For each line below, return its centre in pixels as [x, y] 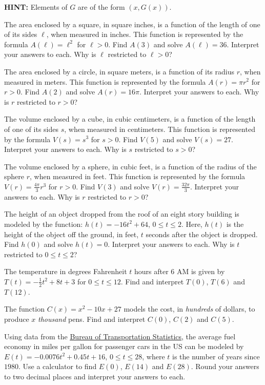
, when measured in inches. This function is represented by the [145, 34]
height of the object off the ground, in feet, [72, 234]
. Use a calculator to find [58, 366]
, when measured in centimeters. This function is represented [160, 129]
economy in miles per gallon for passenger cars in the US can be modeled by [124, 346]
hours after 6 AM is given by [179, 271]
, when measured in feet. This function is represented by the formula [138, 176]
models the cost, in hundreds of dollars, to [189, 309]
